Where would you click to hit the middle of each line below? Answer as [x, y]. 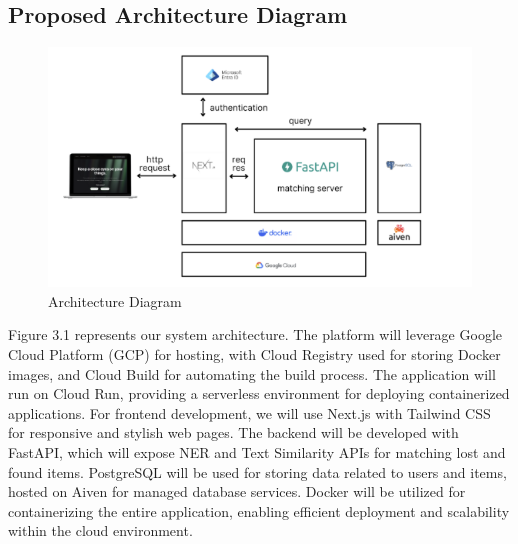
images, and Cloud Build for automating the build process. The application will [252, 373]
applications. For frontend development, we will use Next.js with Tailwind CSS [249, 412]
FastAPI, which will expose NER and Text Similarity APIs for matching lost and [257, 452]
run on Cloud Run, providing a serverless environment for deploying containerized [259, 393]
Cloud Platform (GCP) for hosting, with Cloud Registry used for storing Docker [254, 354]
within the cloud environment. [100, 530]
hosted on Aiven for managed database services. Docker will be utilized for [237, 491]
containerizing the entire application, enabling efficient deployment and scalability [259, 510]
